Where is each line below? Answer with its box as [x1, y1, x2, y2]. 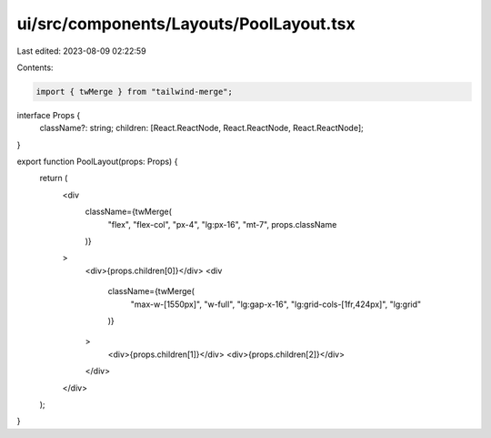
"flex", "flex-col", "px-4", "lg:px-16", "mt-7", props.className [107, 219, 337, 229]
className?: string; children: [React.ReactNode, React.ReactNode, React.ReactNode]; [39, 123, 364, 134]
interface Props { [16, 109, 81, 120]
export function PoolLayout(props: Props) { [16, 156, 178, 168]
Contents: [16, 62, 54, 73]
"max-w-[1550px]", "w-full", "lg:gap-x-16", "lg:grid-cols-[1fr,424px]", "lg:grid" [130, 299, 422, 310]
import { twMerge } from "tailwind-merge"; [35, 87, 234, 97]
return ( [39, 173, 68, 184]
